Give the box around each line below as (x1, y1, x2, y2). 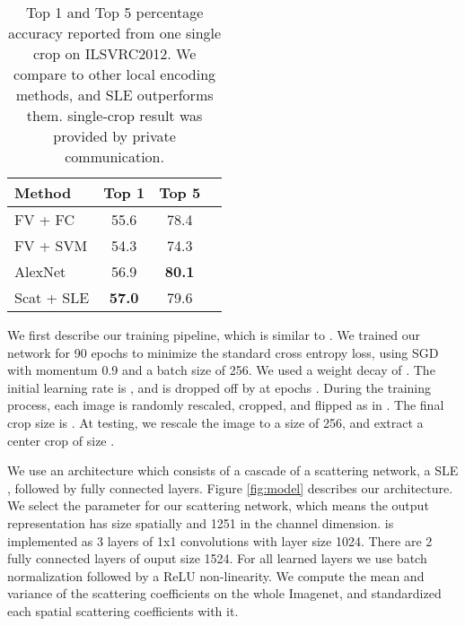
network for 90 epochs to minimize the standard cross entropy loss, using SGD (7, 343, 439, 361)
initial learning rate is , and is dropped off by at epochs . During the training (7, 378, 432, 396)
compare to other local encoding (13, 64, 216, 84)
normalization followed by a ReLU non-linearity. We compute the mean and (7, 566, 425, 585)
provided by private (53, 126, 176, 146)
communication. (65, 146, 164, 167)
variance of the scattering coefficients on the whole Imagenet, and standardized (7, 584, 442, 603)
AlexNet (14, 261, 66, 282)
